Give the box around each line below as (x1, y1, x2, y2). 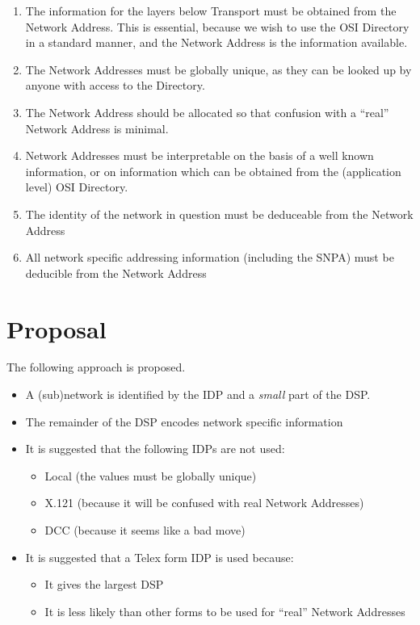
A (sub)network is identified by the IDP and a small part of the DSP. (25, 386, 371, 403)
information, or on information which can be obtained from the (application (25, 162, 401, 179)
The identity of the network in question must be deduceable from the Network (25, 205, 414, 222)
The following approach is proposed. (6, 359, 186, 375)
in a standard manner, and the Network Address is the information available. (25, 34, 408, 51)
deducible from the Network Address (25, 264, 207, 281)
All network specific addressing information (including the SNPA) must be (25, 249, 394, 266)
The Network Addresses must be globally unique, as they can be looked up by (25, 61, 412, 78)
